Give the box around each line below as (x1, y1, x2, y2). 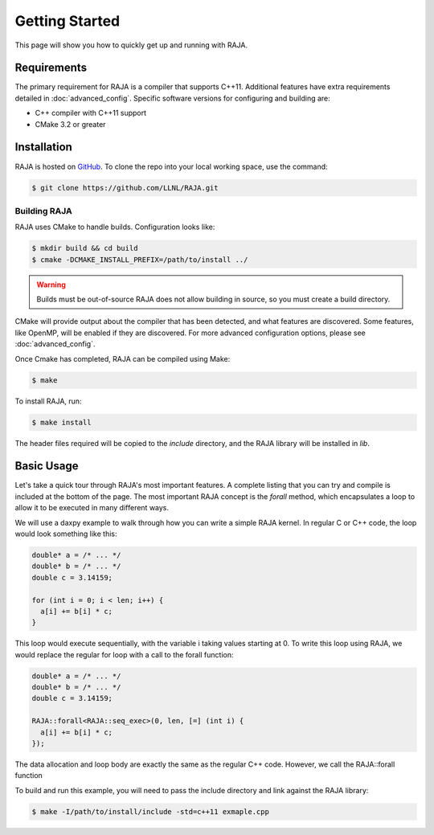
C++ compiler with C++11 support (35, 108, 147, 118)
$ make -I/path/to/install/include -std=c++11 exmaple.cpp (31, 807, 269, 816)
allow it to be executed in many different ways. (14, 503, 169, 513)
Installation (14, 141, 72, 154)
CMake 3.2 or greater (35, 119, 106, 129)
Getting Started (14, 12, 121, 30)
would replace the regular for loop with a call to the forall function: (14, 649, 234, 659)
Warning (36, 280, 66, 289)
